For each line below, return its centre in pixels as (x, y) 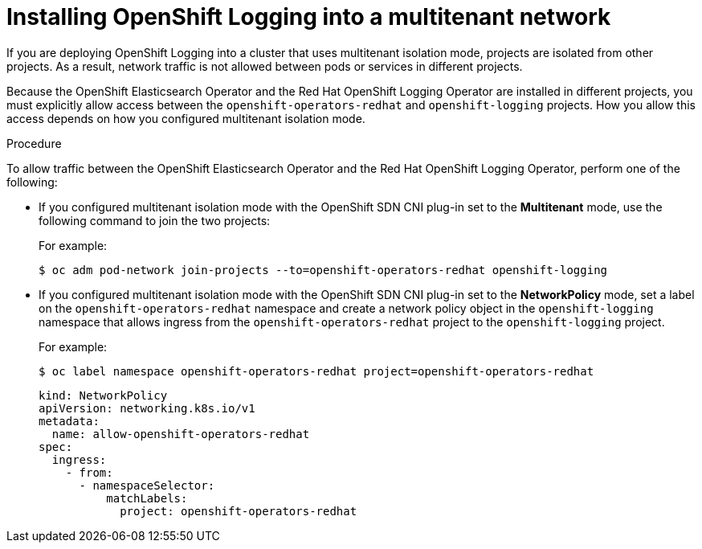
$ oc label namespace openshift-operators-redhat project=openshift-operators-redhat (316, 371)
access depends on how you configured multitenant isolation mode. (186, 118)
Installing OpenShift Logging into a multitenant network (309, 17)
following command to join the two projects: (155, 220)
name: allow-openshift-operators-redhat (181, 434)
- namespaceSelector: (147, 485)
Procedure (34, 143)
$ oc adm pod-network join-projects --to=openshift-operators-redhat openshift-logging (323, 270)
